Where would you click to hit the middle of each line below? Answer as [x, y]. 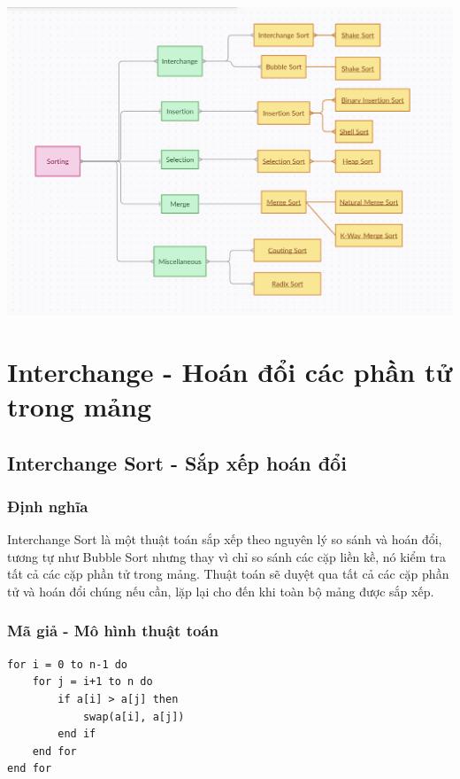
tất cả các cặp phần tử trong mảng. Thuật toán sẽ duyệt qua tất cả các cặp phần [228, 574]
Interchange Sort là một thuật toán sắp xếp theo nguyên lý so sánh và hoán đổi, [225, 539]
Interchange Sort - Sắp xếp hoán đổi [177, 462]
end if [77, 734]
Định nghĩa [48, 506]
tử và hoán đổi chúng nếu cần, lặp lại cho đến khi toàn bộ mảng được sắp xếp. [221, 591]
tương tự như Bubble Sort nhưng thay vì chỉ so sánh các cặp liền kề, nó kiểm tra [226, 556]
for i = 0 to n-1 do [68, 664]
